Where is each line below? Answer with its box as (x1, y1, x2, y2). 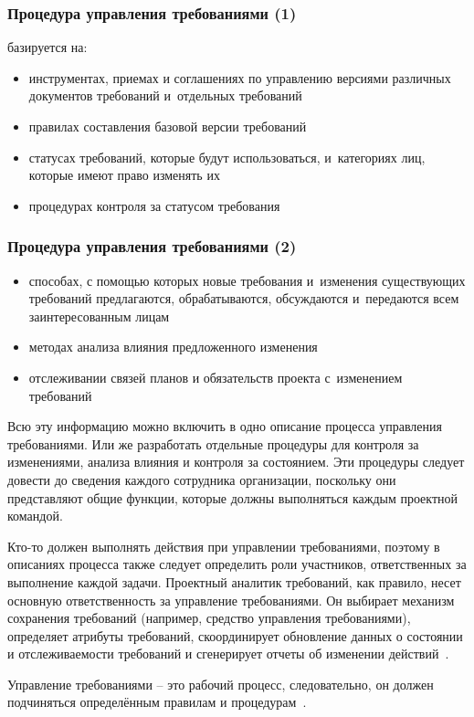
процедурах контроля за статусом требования (28, 195, 280, 215)
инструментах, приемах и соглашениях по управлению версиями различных (28, 68, 451, 87)
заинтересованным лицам (28, 306, 170, 325)
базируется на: (7, 37, 88, 57)
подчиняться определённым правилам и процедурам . (7, 692, 307, 712)
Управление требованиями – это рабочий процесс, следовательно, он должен (7, 674, 434, 693)
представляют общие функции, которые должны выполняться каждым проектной (7, 488, 458, 507)
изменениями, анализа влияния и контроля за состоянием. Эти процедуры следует (7, 452, 465, 471)
